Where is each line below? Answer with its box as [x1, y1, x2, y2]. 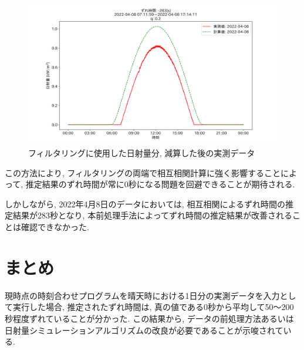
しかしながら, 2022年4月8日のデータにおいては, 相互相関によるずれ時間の [5, 197, 285, 210]
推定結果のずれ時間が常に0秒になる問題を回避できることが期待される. [25, 178, 295, 190]
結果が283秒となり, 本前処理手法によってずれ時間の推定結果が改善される [12, 209, 293, 221]
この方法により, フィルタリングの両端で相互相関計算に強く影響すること [5, 166, 281, 179]
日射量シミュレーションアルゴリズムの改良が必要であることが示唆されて [5, 324, 283, 336]
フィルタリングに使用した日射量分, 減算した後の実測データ [28, 147, 255, 159]
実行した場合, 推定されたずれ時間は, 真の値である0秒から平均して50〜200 [12, 301, 294, 313]
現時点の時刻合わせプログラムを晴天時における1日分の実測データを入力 [5, 289, 280, 301]
